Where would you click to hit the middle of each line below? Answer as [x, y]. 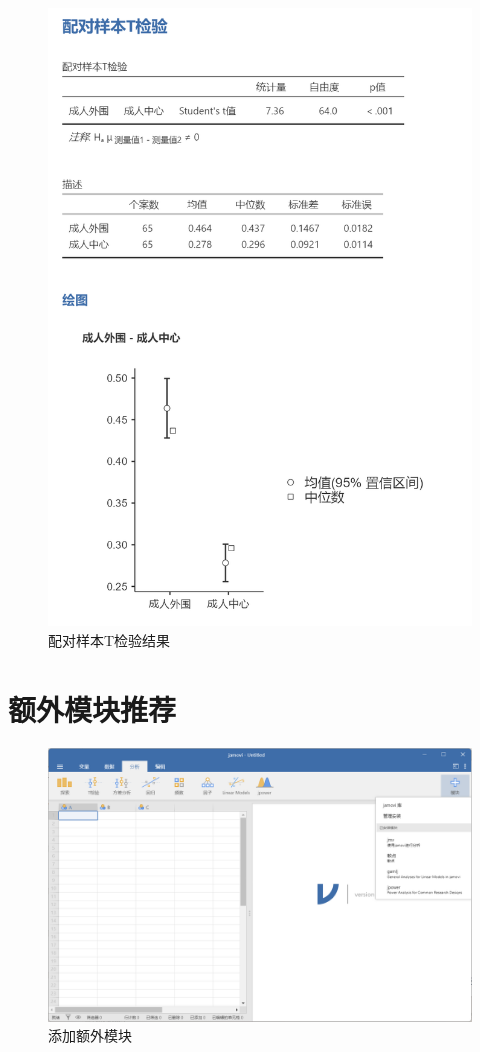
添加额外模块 [90, 1035]
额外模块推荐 [92, 708]
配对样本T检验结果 [109, 640]
